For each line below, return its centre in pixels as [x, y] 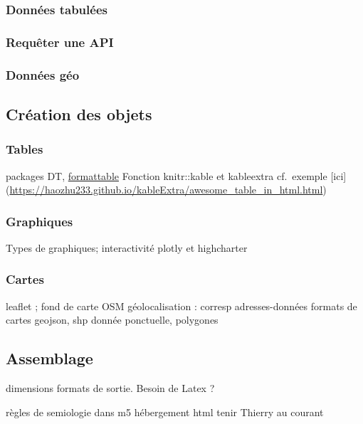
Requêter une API [60, 42]
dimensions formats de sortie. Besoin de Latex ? [110, 388]
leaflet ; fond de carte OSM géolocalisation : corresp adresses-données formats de [181, 306]
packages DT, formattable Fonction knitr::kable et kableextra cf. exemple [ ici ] [176, 175]
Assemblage [49, 358]
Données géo [43, 74]
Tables [25, 149]
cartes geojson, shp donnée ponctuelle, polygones [112, 320]
